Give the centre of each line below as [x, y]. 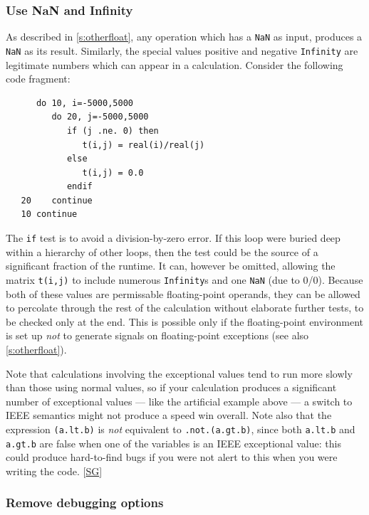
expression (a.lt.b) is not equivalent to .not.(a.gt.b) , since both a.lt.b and [181, 429]
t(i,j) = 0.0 [113, 172]
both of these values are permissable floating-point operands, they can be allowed [183, 293]
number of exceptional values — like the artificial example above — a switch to [179, 401]
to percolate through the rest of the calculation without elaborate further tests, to [185, 308]
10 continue [49, 214]
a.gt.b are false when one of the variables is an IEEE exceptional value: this [173, 443]
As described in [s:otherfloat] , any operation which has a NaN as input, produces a [184, 37]
